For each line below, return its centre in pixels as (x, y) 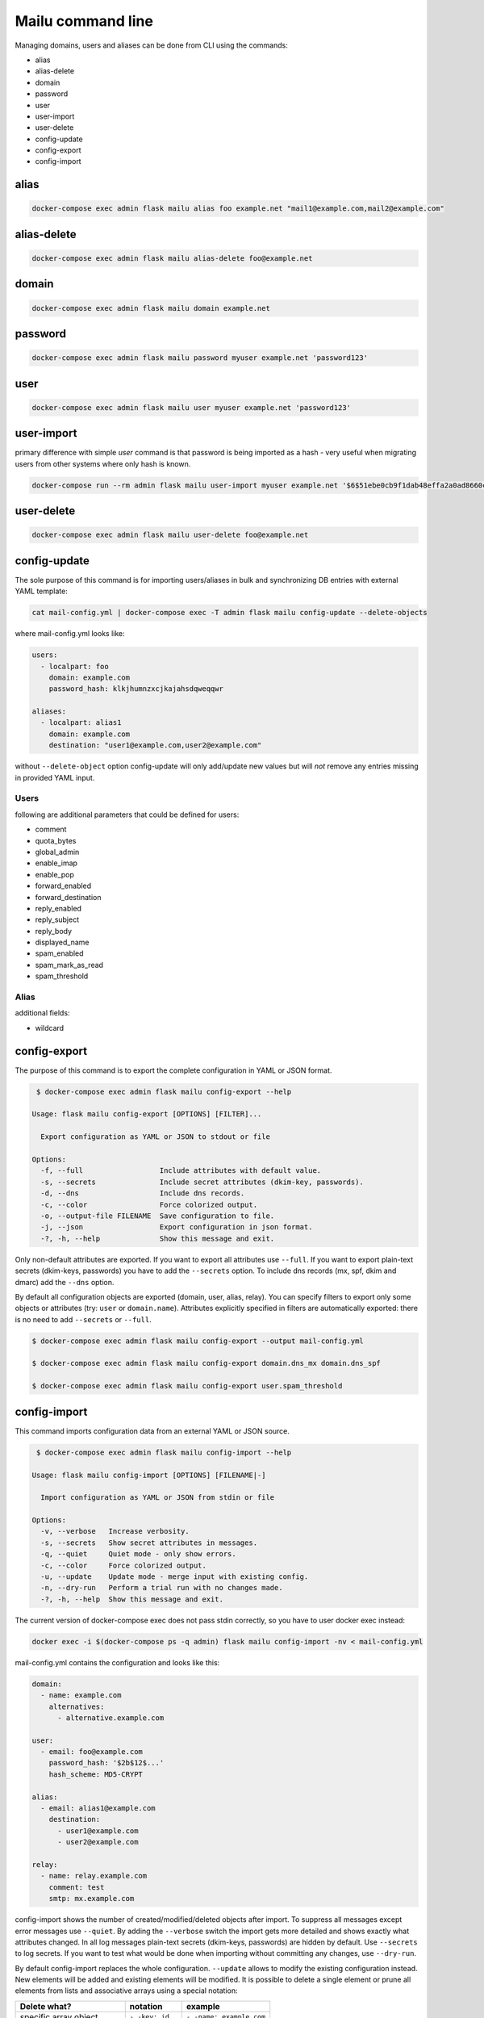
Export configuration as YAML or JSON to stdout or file (155, 1137)
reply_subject (57, 919)
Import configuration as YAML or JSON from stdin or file (158, 1498)
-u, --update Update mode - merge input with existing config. (175, 1577)
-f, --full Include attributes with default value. (181, 1171)
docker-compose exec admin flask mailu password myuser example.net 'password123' (200, 358)
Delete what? (46, 2006)
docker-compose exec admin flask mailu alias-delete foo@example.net (172, 259)
